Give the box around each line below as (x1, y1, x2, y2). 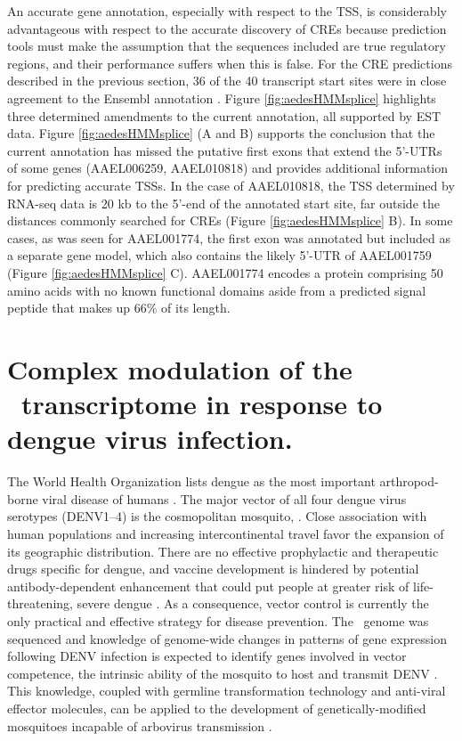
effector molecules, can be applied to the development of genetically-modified (7, 698, 426, 717)
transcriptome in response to (21, 386, 383, 422)
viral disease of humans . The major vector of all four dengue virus (42, 489, 407, 508)
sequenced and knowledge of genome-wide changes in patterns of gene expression (7, 629, 447, 647)
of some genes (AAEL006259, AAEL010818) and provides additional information (7, 159, 449, 177)
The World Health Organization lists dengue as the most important (7, 472, 376, 491)
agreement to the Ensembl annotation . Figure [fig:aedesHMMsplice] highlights (7, 88, 436, 107)
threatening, (7, 594, 73, 613)
